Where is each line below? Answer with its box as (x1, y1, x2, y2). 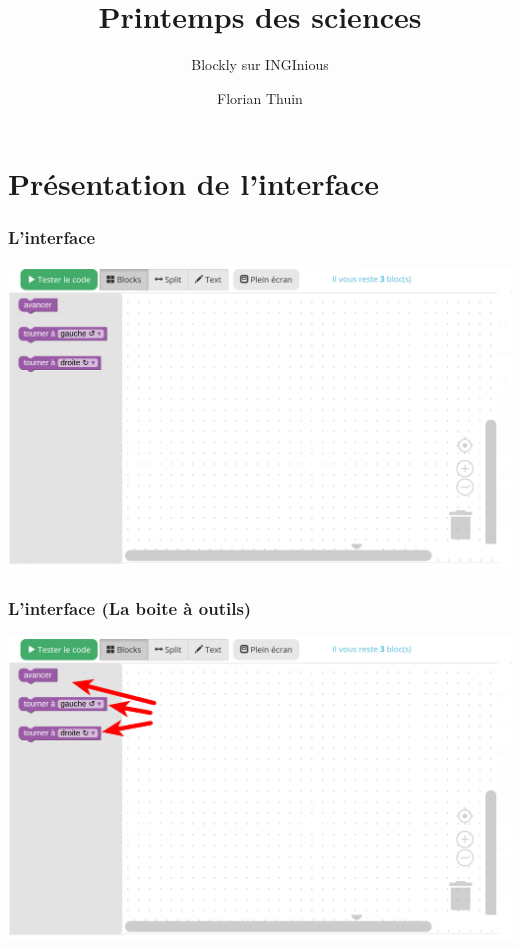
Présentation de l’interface (8, 163, 380, 204)
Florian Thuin (217, 87, 303, 108)
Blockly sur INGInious (191, 54, 329, 75)
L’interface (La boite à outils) (8, 595, 252, 620)
